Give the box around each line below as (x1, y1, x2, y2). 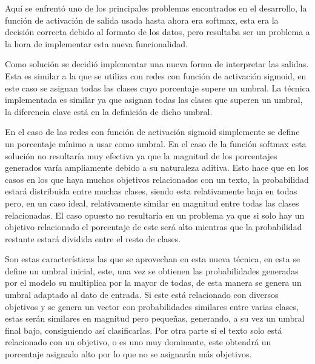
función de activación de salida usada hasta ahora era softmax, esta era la (5, 13, 279, 26)
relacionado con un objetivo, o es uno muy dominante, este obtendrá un (5, 336, 271, 348)
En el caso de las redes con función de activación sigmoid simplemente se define (5, 125, 300, 138)
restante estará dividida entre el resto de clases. (5, 232, 181, 245)
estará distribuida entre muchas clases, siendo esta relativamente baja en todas (5, 185, 297, 197)
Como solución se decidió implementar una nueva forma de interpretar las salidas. (5, 58, 309, 70)
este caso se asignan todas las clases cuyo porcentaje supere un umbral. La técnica (5, 81, 310, 94)
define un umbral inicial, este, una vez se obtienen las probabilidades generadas (5, 264, 299, 277)
